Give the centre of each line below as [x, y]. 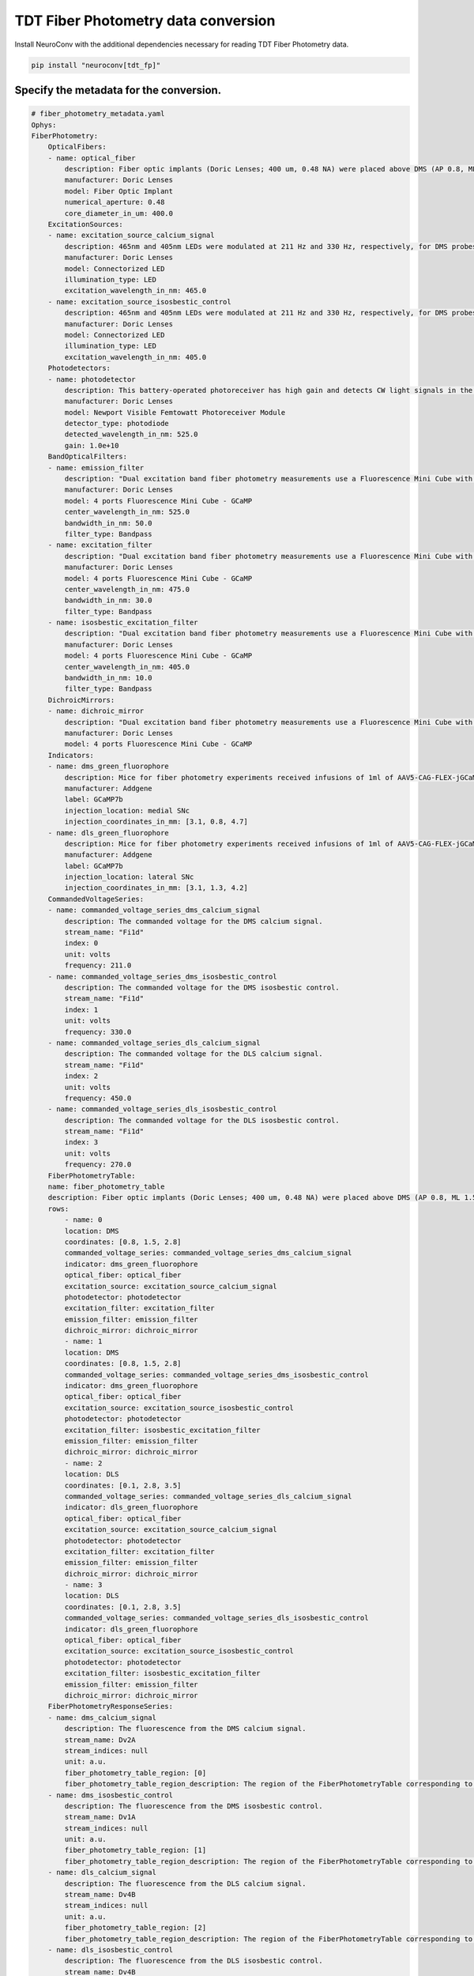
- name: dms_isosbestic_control [111, 1795]
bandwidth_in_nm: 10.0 [109, 678]
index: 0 [81, 943]
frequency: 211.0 [98, 965]
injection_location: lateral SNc [129, 877]
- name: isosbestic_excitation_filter [123, 623]
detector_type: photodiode [117, 424]
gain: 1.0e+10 [92, 445]
